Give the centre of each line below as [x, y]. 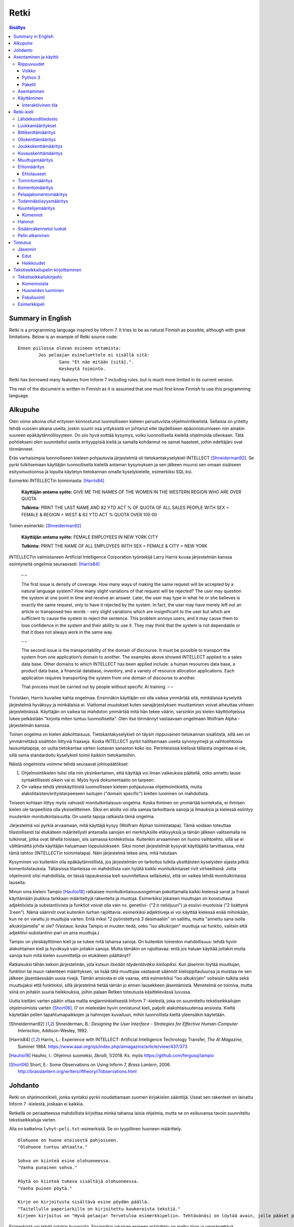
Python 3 [31, 78]
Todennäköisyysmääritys [43, 201]
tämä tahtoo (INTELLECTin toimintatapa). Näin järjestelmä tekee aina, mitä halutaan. [94, 853]
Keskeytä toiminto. [82, 369]
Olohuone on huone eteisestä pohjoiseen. [68, 1140]
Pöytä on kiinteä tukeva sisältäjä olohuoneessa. [79, 1181]
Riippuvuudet [31, 64]
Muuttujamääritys [36, 160]
